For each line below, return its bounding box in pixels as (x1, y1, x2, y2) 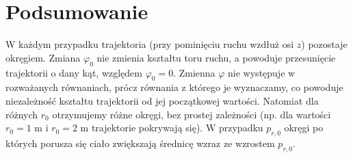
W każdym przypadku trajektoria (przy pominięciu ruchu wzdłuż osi (5, 37, 294, 51)
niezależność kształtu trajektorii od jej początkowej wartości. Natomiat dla (5, 93, 319, 107)
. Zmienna (173, 65, 215, 79)
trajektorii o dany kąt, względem (5, 65, 142, 79)
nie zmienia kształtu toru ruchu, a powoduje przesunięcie (96, 50, 336, 64)
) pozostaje (301, 37, 348, 51)
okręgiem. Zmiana (5, 50, 81, 64)
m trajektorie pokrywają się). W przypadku (80, 120, 263, 135)
